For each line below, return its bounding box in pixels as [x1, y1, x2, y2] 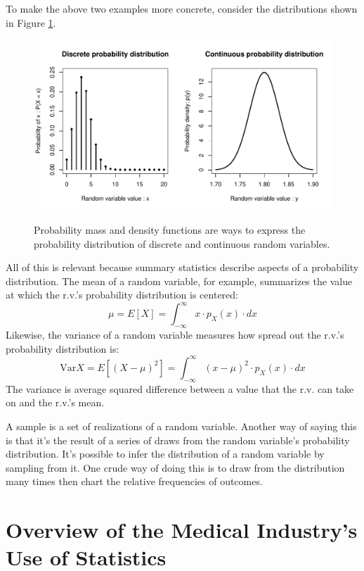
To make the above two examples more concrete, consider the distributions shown [6, 1, 358, 15]
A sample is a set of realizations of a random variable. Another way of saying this [6, 418, 357, 433]
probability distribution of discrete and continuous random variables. [34, 236, 330, 251]
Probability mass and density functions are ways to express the [34, 222, 306, 237]
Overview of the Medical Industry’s [6, 515, 358, 544]
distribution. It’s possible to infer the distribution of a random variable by [6, 446, 325, 461]
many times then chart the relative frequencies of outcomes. [6, 474, 263, 489]
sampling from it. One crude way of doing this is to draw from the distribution [6, 460, 345, 475]
